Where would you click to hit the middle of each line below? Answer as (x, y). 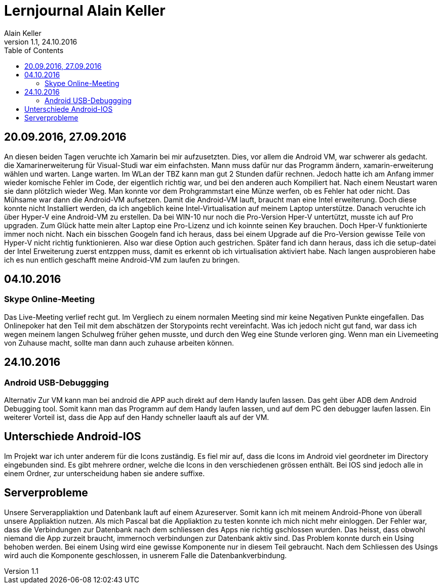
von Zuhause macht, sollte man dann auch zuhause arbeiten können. (119, 343)
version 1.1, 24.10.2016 (41, 41)
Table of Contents (34, 50)
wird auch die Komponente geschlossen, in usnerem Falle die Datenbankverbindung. (146, 555)
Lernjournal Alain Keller (85, 11)
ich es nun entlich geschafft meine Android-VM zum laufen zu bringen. (122, 260)
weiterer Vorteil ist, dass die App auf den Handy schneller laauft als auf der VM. (137, 417)
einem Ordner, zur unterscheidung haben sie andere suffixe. (105, 473)
